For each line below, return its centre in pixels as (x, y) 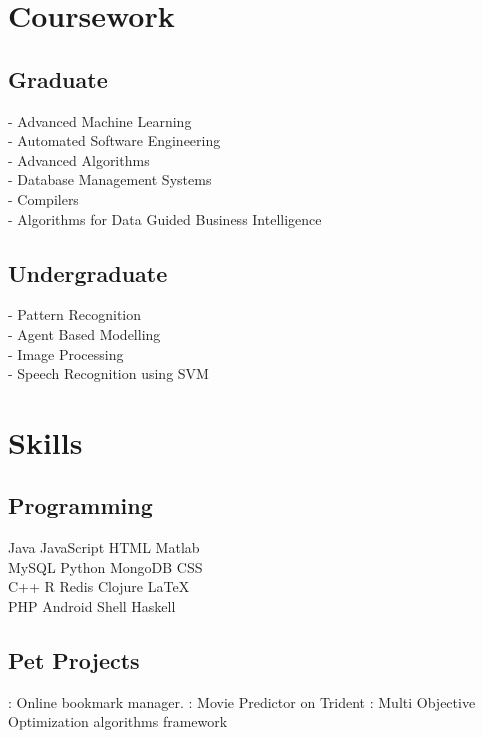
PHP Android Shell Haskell (92, 606)
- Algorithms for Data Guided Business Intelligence (165, 218)
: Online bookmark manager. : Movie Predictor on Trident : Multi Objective (242, 701)
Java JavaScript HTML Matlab (104, 547)
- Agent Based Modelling (84, 333)
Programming (80, 505)
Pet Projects (74, 660)
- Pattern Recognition (75, 314)
